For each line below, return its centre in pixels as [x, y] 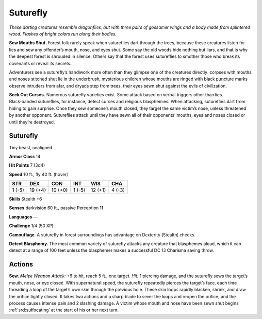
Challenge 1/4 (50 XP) [31, 226]
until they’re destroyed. [32, 122]
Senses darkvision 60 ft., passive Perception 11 [56, 208]
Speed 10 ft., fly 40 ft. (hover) [39, 174]
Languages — [23, 217]
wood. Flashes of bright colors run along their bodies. [63, 34]
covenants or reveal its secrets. [40, 63]
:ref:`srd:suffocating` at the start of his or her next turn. [64, 310]
